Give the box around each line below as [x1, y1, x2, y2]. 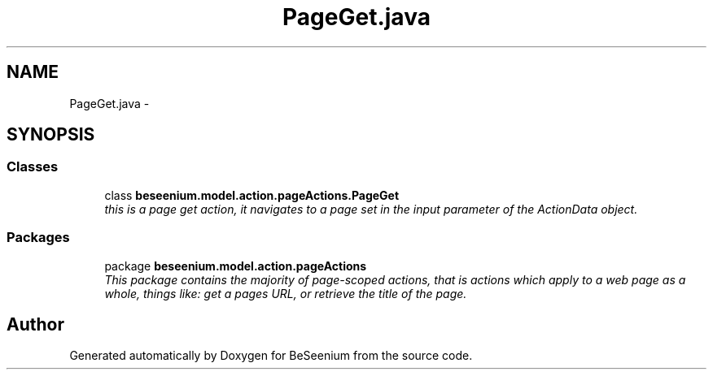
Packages [7, 229, 70, 246]
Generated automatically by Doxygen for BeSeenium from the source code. [69, 348, 473, 363]
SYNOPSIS [7, 124, 95, 145]
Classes [7, 158, 59, 175]
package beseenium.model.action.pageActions [104, 258, 367, 273]
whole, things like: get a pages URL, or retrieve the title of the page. [104, 286, 467, 300]
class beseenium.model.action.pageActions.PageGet [104, 188, 400, 202]
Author [7, 313, 64, 335]
